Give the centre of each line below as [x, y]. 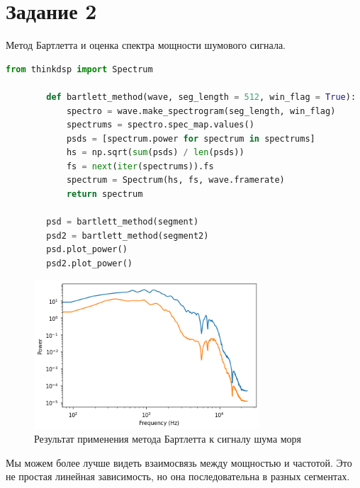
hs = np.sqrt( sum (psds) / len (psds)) [155, 153]
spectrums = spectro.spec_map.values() [160, 125]
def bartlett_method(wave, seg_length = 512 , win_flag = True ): [201, 97]
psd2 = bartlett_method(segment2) [128, 236]
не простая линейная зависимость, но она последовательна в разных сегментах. [178, 476]
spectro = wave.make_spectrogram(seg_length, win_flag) [201, 111]
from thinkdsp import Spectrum [79, 69]
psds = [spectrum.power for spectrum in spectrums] [191, 138]
